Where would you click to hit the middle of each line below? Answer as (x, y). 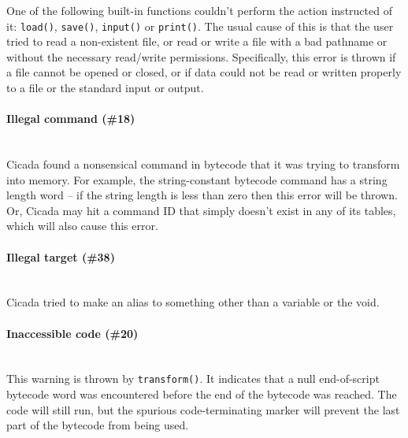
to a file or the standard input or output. (105, 88)
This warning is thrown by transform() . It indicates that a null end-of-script (193, 379)
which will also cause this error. (82, 226)
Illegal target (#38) (61, 256)
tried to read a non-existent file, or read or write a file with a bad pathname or (197, 41)
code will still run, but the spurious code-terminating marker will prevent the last (203, 409)
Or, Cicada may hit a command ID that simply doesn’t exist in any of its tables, (201, 210)
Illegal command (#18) (71, 119)
